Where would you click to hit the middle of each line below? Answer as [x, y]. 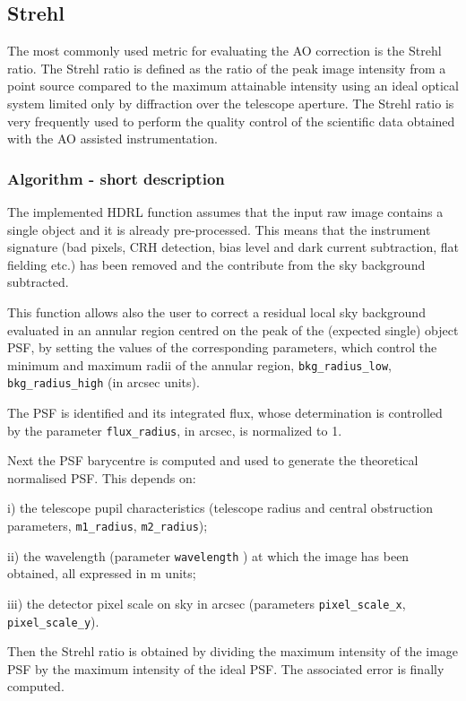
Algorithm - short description [116, 178]
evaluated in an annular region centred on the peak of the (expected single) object [233, 329]
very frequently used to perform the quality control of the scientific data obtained [231, 121]
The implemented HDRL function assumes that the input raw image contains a [225, 211]
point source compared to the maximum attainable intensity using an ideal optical [233, 86]
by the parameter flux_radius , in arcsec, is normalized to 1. [175, 430]
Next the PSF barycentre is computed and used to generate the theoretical [213, 460]
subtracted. [38, 282]
